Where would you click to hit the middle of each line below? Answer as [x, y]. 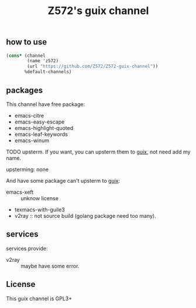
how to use [27, 42]
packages [24, 90]
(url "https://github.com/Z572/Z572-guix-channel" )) [93, 66]
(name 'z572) [43, 61]
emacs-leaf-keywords [41, 134]
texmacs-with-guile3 [40, 210]
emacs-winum [32, 140]
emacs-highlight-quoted [44, 128]
